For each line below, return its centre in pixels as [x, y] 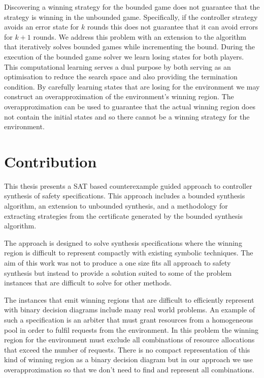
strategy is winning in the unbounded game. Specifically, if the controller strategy [131, 17]
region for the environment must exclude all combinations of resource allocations [129, 340]
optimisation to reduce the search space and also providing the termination [121, 77]
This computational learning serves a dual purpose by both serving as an [118, 66]
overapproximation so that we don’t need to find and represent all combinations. [129, 369]
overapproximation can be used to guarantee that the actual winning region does [130, 106]
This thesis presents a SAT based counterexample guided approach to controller [128, 185]
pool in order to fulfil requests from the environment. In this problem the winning [131, 329]
